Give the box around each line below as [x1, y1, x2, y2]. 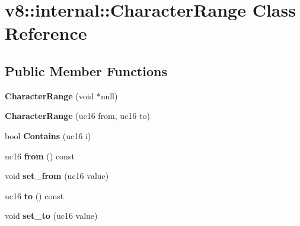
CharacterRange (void [5, 89, 94, 102]
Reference [5, 21, 87, 45]
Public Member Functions [5, 61, 167, 80]
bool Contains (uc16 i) [5, 129, 91, 142]
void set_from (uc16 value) [5, 169, 109, 182]
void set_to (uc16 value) [5, 209, 98, 222]
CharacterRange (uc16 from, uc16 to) [5, 109, 150, 122]
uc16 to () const [5, 189, 64, 202]
